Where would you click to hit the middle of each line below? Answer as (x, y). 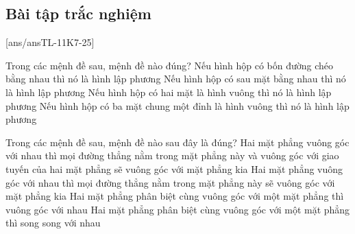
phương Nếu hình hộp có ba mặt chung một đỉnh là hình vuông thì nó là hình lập (177, 105)
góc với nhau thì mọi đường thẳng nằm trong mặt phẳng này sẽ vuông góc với (170, 182)
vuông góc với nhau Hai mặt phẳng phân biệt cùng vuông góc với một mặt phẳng (178, 209)
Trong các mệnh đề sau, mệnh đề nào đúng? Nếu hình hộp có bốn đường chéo (170, 65)
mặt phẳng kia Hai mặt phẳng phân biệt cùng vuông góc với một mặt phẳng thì (175, 196)
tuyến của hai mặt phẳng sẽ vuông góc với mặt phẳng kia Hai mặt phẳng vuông (174, 168)
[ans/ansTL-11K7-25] (50, 42)
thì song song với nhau (53, 223)
